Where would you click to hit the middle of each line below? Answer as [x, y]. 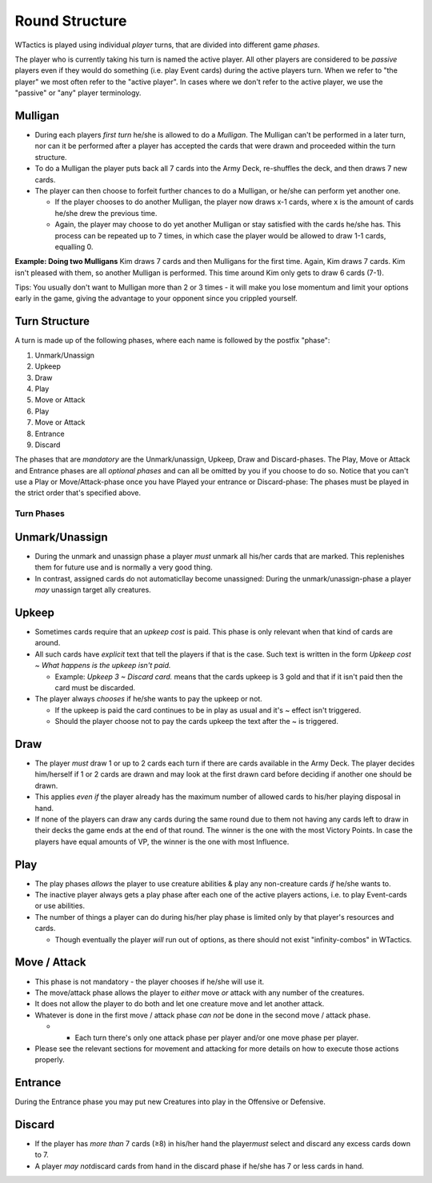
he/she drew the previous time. [106, 213]
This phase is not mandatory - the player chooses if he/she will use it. [150, 981]
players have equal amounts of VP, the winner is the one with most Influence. [162, 841]
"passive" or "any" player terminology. [78, 93]
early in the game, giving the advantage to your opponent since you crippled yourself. [156, 298]
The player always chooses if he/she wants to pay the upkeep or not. [149, 699]
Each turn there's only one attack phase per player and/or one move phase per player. [217, 1037]
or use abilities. [60, 906]
